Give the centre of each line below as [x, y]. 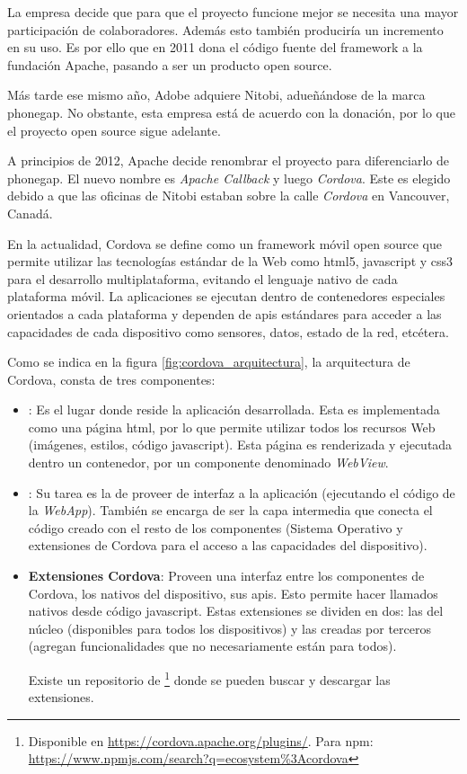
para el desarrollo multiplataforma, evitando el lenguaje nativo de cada [203, 278]
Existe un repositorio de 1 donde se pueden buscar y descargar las [209, 678]
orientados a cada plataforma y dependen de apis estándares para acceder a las [225, 313]
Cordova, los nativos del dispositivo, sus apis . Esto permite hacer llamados [233, 593]
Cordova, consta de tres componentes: [111, 379]
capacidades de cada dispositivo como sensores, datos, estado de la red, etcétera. [228, 331]
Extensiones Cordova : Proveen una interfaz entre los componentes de [226, 576]
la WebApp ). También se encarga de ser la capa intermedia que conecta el [230, 510]
